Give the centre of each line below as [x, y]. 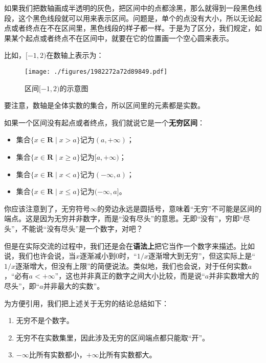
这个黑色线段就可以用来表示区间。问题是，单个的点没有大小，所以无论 [136, 18]
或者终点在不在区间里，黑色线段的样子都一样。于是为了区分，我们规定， [133, 28]
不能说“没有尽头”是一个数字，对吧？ [82, 228]
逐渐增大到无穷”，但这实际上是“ [202, 256]
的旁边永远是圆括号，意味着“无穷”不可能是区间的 [180, 208]
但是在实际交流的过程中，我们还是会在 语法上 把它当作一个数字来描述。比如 [129, 245]
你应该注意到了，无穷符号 [47, 208]
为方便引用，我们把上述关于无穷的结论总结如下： [86, 303]
